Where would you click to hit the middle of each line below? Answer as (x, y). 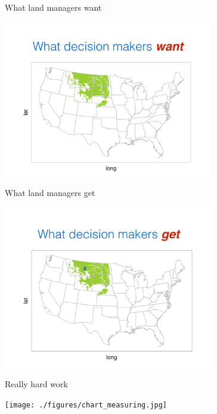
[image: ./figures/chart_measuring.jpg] (86, 405)
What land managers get (50, 193)
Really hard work (36, 384)
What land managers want (53, 7)
